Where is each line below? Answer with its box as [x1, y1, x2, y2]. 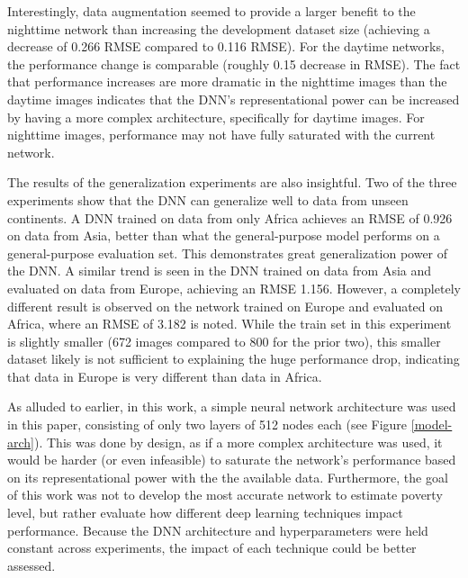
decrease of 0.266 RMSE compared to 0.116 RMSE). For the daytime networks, [7, 37, 445, 56]
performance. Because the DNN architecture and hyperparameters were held [7, 520, 428, 539]
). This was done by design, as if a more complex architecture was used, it [34, 432, 443, 451]
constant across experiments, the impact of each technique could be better [7, 538, 417, 557]
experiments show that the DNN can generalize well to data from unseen [7, 190, 409, 209]
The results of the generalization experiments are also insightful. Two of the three [7, 173, 457, 192]
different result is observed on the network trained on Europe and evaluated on [7, 296, 444, 315]
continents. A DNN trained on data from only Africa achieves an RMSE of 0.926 [7, 208, 453, 227]
